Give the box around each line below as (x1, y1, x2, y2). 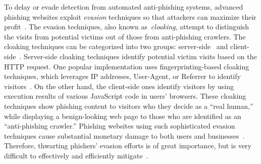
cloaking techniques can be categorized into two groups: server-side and (4, 41, 228, 52)
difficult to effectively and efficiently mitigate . (4, 150, 148, 160)
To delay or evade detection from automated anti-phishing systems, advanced (4, 2, 243, 12)
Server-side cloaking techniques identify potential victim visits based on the (23, 51, 257, 61)
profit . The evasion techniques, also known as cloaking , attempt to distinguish (4, 21, 249, 32)
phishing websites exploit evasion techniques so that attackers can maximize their (4, 11, 256, 22)
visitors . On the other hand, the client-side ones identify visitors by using (4, 80, 234, 91)
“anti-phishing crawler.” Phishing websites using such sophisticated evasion (4, 120, 235, 131)
